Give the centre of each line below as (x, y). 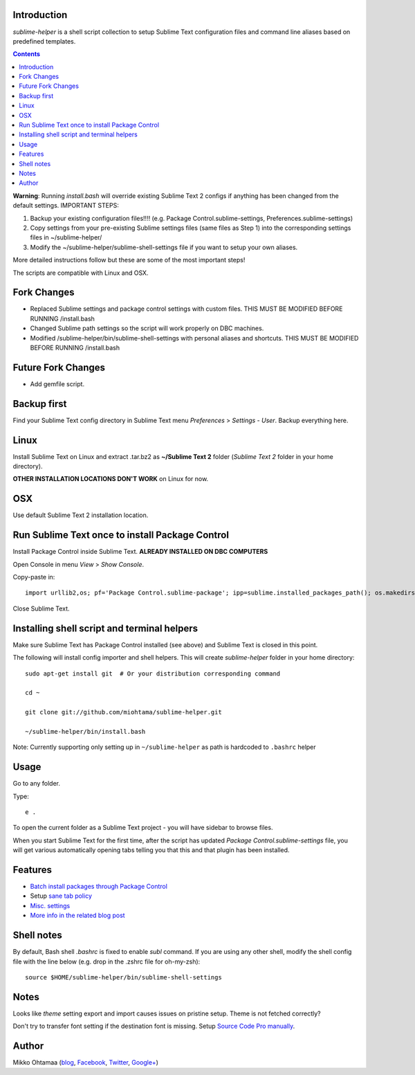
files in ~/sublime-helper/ (66, 237)
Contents (27, 54)
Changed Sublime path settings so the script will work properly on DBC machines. (147, 328)
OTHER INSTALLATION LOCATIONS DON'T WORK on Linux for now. (111, 479)
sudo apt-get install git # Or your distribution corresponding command (153, 674)
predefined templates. (44, 41)
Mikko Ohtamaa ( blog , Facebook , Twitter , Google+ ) (86, 1063)
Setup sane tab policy (61, 896)
